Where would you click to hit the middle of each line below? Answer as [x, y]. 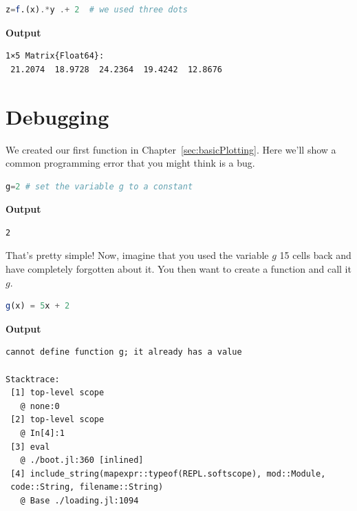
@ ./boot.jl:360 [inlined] [82, 460]
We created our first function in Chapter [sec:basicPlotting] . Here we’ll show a [171, 149]
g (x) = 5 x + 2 [38, 306]
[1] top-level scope [57, 393]
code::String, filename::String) [87, 487]
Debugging [57, 116]
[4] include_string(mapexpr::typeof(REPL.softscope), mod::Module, [168, 473]
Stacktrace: [33, 379]
